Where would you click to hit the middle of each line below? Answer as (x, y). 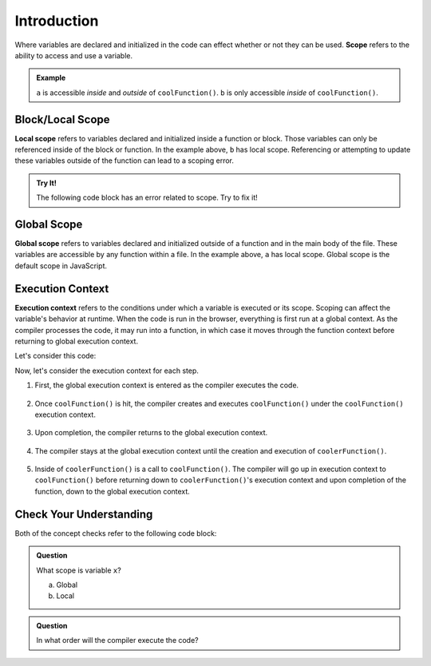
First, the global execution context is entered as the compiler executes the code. (167, 385)
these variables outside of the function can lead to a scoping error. (125, 161)
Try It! (47, 183)
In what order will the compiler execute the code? (117, 640)
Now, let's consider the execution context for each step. (107, 371)
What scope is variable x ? (79, 570)
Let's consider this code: (55, 356)
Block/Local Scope (63, 119)
